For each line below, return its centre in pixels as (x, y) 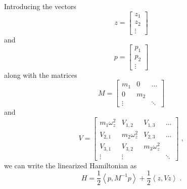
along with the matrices (41, 75)
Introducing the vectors (40, 6)
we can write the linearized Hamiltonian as (71, 165)
